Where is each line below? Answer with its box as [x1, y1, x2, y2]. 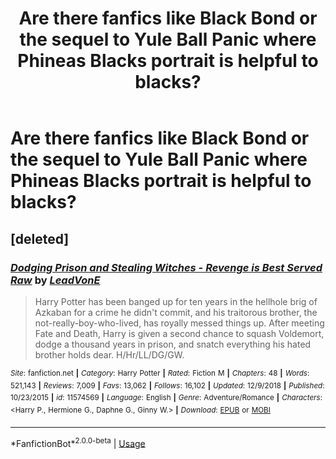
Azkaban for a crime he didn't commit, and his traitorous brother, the [34, 306, 318, 318]
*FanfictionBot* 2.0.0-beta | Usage [10, 435, 146, 449]
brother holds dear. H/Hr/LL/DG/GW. [34, 348, 185, 361]
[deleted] [10, 230, 70, 247]
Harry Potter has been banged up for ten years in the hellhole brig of [34, 295, 318, 307]
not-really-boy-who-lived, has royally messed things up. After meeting [34, 317, 325, 329]
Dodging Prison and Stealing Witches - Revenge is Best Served [10, 260, 323, 274]
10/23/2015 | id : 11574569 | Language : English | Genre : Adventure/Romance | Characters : [10, 393, 323, 403]
